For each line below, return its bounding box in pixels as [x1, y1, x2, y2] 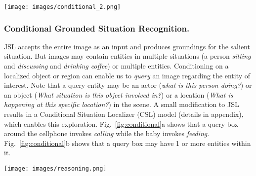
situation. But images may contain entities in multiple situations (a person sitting [4, 51, 251, 61]
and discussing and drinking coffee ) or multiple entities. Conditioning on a [4, 61, 229, 71]
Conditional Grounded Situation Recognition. [4, 22, 190, 34]
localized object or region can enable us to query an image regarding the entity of [4, 70, 251, 80]
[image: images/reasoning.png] [4, 165, 107, 172]
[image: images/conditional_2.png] [4, 3, 121, 10]
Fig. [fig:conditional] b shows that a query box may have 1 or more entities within [4, 138, 251, 148]
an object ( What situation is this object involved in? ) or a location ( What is [4, 89, 233, 100]
